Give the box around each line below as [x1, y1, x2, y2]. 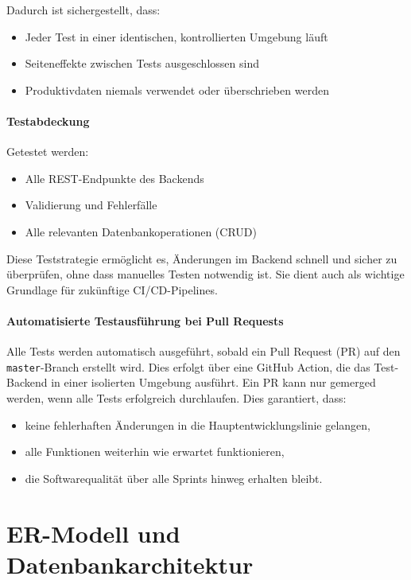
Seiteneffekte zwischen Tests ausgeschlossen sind [25, 55, 259, 72]
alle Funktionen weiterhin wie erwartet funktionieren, [25, 443, 285, 460]
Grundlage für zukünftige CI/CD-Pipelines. [6, 281, 218, 298]
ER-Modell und [6, 516, 180, 549]
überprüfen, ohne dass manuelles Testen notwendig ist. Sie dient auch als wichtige [6, 266, 405, 282]
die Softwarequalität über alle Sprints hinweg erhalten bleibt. [25, 469, 323, 486]
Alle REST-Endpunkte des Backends [25, 169, 204, 186]
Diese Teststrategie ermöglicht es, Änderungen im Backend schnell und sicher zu [6, 250, 397, 267]
